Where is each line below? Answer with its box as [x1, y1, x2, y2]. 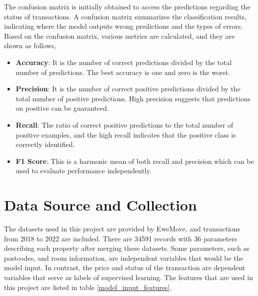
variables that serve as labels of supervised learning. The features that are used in [4, 272, 253, 282]
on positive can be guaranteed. [15, 103, 109, 113]
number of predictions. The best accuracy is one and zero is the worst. [15, 67, 230, 77]
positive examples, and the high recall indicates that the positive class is [15, 129, 236, 140]
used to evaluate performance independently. [15, 165, 152, 176]
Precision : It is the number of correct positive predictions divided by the [15, 83, 241, 94]
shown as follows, [4, 40, 56, 51]
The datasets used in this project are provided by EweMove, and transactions [4, 223, 240, 234]
